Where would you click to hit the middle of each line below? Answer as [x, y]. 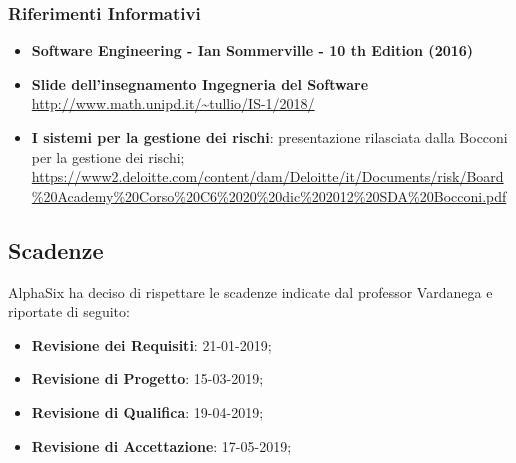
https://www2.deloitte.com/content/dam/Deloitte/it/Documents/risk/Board [267, 176]
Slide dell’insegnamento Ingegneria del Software [200, 83]
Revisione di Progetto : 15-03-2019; [147, 378]
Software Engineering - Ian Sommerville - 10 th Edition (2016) [252, 50]
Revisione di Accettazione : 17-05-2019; [161, 445]
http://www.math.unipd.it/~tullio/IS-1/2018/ [173, 103]
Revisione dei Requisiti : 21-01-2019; [151, 344]
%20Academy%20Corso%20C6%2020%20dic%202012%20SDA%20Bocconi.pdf [269, 195]
